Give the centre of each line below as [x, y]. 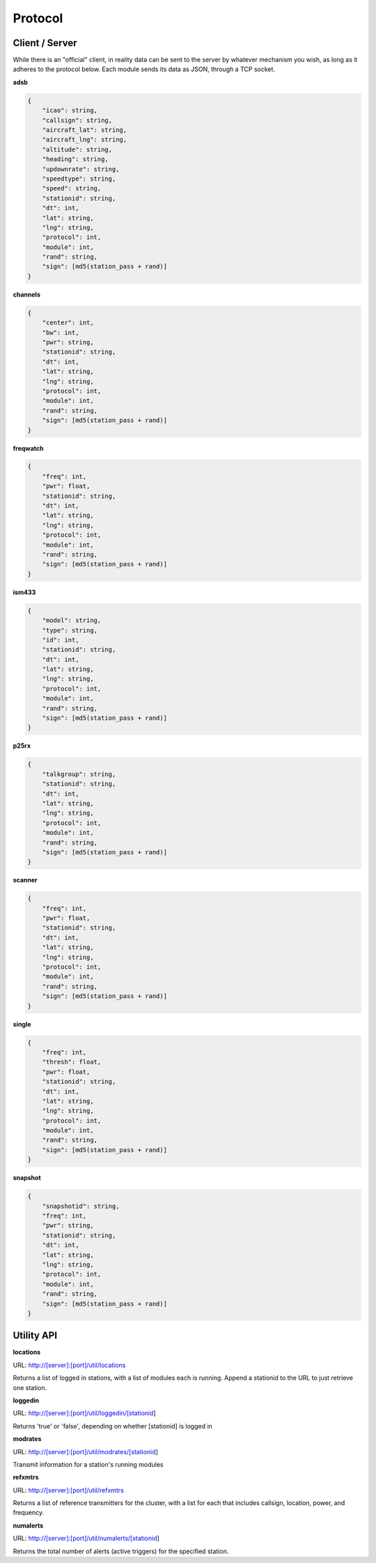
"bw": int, [61, 332]
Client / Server [45, 43]
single [22, 1024]
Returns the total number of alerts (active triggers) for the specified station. [121, 1551]
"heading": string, [76, 159]
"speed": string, [72, 189]
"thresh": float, [72, 1062]
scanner [25, 880]
